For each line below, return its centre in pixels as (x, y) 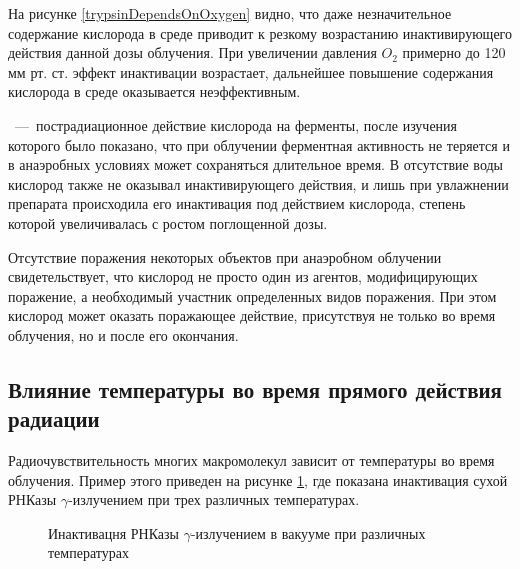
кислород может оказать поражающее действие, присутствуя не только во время (252, 315)
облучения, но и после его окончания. (123, 334)
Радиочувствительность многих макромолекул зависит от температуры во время (251, 460)
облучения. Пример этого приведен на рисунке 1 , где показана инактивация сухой (258, 479)
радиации (54, 418)
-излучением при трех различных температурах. (214, 499)
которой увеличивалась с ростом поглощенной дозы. (168, 222)
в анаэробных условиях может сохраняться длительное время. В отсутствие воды (256, 164)
